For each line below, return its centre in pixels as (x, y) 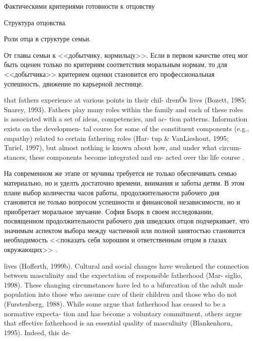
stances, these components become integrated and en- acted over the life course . (124, 157)
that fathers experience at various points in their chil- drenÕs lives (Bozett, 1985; (125, 100)
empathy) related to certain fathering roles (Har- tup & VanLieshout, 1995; (116, 138)
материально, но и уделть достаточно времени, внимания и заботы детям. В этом (124, 182)
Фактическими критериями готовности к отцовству (80, 6)
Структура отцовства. (36, 22)
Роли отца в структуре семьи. (47, 39)
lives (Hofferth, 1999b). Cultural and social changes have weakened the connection (126, 265)
